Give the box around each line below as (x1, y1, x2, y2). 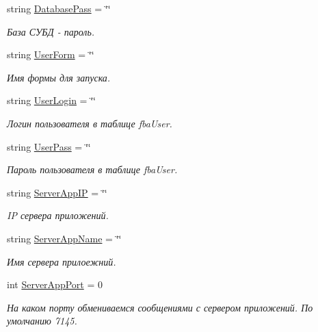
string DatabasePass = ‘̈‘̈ (7, 1, 111, 15)
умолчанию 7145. (7, 314, 77, 328)
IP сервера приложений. (7, 208, 109, 222)
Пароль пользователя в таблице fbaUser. (7, 162, 178, 177)
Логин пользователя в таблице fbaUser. (7, 116, 172, 130)
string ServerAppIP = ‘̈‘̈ (7, 185, 107, 199)
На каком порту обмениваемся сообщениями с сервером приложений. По (7, 300, 313, 314)
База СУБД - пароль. (7, 24, 95, 38)
